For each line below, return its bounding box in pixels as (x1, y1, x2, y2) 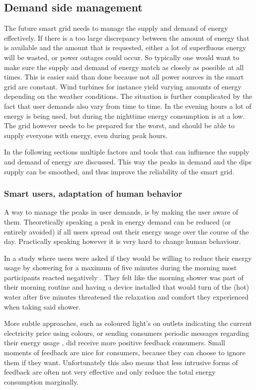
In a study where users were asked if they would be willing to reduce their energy (4, 252, 252, 263)
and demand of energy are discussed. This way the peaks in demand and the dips (4, 156, 252, 166)
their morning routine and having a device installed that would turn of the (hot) (4, 282, 250, 292)
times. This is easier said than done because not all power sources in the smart (4, 72, 244, 82)
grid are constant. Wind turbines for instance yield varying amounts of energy (4, 81, 242, 91)
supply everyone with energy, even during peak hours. (4, 130, 168, 140)
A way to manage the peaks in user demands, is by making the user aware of (4, 207, 239, 217)
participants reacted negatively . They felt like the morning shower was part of (4, 272, 244, 282)
